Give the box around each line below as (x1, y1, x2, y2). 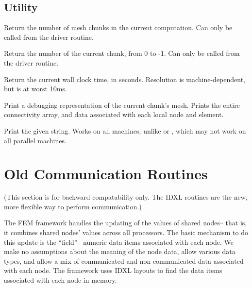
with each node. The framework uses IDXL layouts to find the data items (4, 265, 222, 275)
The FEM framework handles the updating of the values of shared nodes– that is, (4, 218, 247, 228)
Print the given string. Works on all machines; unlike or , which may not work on (4, 125, 246, 136)
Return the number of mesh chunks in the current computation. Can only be (4, 22, 233, 33)
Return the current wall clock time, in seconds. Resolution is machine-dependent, (4, 74, 246, 84)
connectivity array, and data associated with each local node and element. (4, 109, 224, 119)
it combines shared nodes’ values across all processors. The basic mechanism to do (4, 227, 248, 237)
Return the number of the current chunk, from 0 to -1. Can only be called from (4, 48, 240, 58)
